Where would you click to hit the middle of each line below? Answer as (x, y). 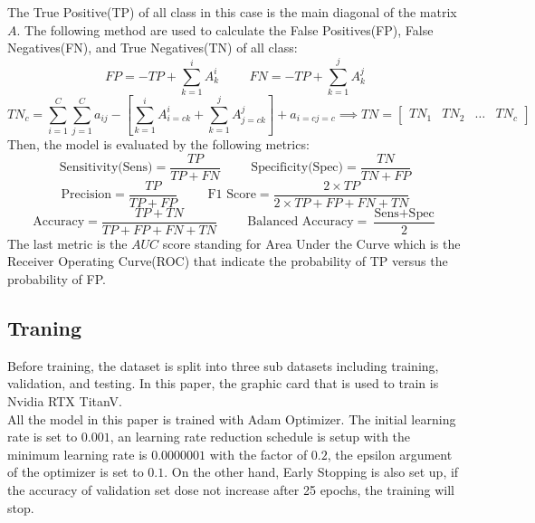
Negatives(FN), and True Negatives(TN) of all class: (153, 48)
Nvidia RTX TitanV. (65, 400)
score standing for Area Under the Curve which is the (311, 243)
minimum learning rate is (77, 454)
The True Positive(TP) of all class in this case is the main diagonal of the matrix (232, 12)
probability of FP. (57, 279)
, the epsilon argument (390, 454)
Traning (45, 327)
